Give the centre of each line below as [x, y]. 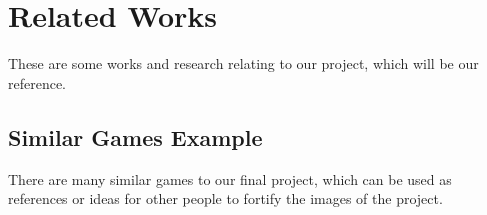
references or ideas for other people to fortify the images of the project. [225, 198]
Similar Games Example [135, 136]
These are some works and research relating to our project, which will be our [243, 63]
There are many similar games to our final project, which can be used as [230, 178]
